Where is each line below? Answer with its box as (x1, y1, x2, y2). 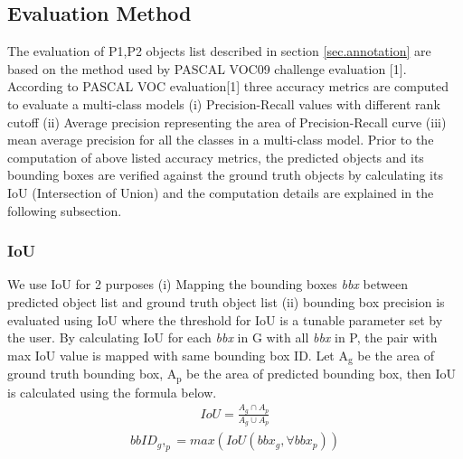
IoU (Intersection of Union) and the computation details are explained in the (7, 183, 434, 201)
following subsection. (7, 201, 122, 220)
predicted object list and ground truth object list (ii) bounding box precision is (7, 292, 445, 311)
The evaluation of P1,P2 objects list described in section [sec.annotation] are (7, 42, 431, 61)
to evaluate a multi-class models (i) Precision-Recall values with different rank (7, 94, 440, 113)
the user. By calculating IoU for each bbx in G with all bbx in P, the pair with (7, 328, 438, 347)
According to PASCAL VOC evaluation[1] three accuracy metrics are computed (7, 77, 449, 96)
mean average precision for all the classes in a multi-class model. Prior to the (7, 130, 434, 149)
